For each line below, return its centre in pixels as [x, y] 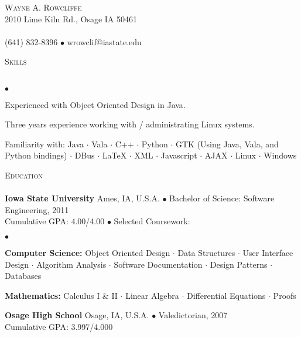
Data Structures [206, 252]
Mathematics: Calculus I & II [61, 295]
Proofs [285, 295]
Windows [280, 155]
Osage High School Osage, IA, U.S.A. [77, 315]
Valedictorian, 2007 [193, 315]
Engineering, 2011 [37, 209]
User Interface [268, 252]
